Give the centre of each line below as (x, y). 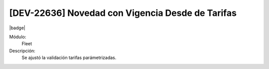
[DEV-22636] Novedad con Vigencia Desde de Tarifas (123, 13)
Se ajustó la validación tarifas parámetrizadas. (69, 58)
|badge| (17, 28)
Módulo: (18, 37)
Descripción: (22, 51)
